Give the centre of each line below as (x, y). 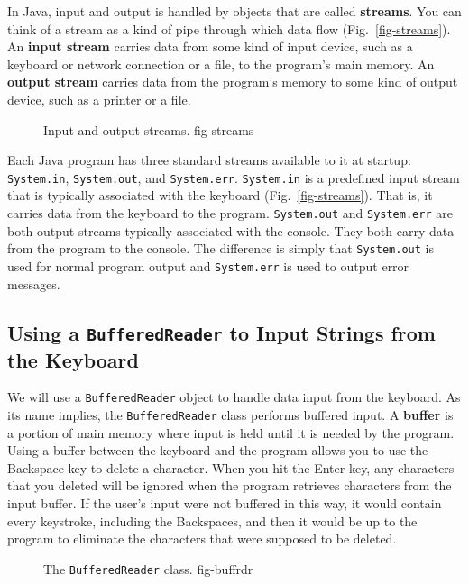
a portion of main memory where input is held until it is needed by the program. (231, 432)
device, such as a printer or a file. (99, 99)
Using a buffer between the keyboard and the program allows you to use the (218, 450)
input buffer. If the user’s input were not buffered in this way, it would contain (225, 503)
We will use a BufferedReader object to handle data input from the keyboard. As (234, 397)
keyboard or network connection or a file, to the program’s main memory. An (221, 64)
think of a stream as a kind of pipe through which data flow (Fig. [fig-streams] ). (229, 28)
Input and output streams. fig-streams (149, 129)
